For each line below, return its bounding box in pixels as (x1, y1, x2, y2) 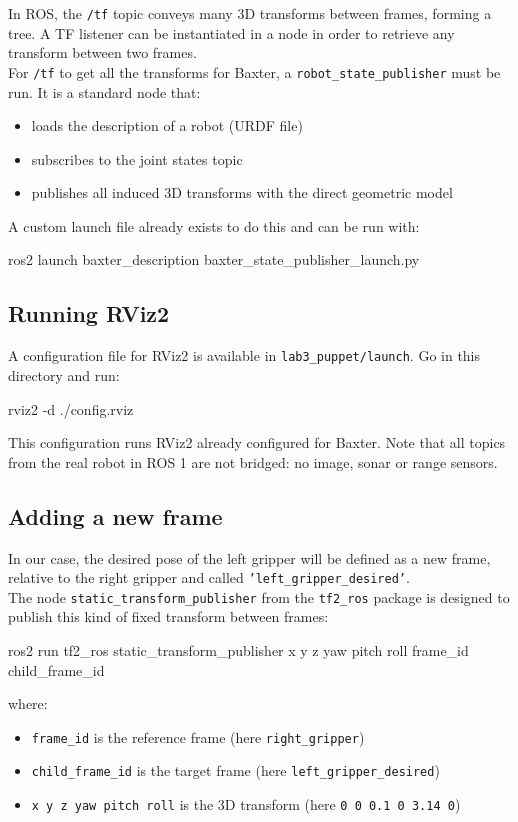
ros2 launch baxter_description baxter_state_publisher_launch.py (8, 249, 420, 270)
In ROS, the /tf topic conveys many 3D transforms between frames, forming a (8, 3, 492, 23)
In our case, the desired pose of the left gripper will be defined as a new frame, (8, 547, 491, 568)
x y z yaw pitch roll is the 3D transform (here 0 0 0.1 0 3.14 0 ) (31, 794, 461, 815)
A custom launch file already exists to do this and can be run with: (8, 215, 420, 236)
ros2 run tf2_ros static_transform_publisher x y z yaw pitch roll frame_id (8, 640, 469, 660)
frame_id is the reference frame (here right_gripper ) (31, 726, 365, 747)
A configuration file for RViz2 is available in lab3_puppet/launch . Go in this (8, 345, 481, 366)
